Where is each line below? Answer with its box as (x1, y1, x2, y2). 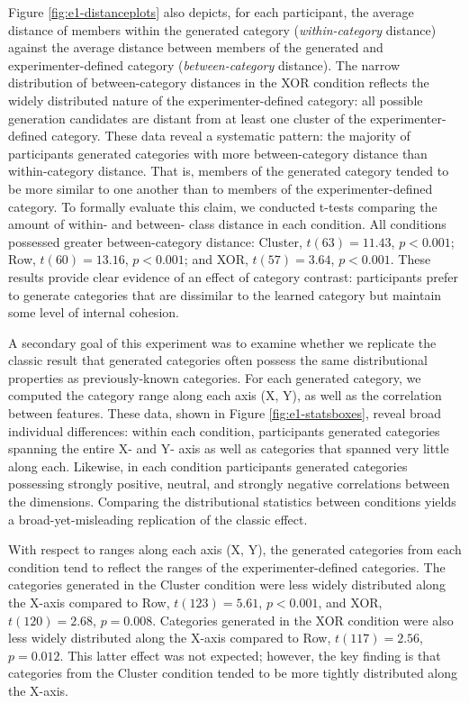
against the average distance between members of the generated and (8, 38, 383, 57)
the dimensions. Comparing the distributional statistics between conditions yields (8, 492, 456, 511)
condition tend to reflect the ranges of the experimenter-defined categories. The (8, 557, 446, 576)
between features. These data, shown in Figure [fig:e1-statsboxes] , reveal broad (8, 404, 442, 423)
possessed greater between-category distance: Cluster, (8, 232, 302, 251)
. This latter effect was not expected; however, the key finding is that (59, 645, 441, 664)
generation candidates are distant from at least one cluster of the (8, 108, 366, 127)
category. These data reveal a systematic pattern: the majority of (51, 126, 410, 145)
